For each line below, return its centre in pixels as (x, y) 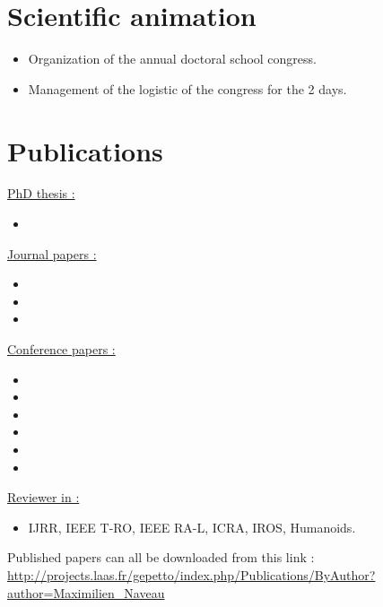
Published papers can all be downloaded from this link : (161, 557)
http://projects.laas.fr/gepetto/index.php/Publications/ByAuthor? (191, 574)
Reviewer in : (44, 497)
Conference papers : (61, 349)
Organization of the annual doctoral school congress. (172, 59)
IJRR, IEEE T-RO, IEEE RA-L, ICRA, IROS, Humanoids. (192, 527)
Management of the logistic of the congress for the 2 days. (187, 88)
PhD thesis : (41, 193)
